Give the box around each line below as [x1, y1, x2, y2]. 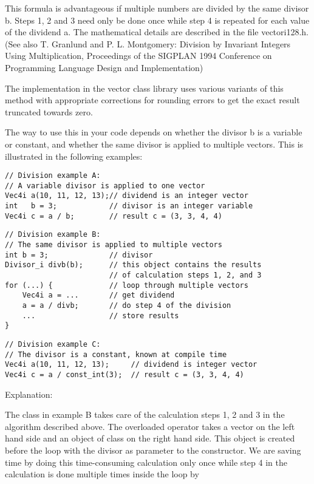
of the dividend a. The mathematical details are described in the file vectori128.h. [5, 26, 309, 38]
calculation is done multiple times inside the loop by [5, 468, 199, 480]
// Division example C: [5, 339, 101, 349]
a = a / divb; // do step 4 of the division [22, 301, 231, 310]
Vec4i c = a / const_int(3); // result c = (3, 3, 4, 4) [5, 370, 244, 379]
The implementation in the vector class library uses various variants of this [5, 81, 284, 94]
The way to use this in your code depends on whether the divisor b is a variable [5, 126, 302, 138]
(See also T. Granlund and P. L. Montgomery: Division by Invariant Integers [5, 37, 291, 50]
